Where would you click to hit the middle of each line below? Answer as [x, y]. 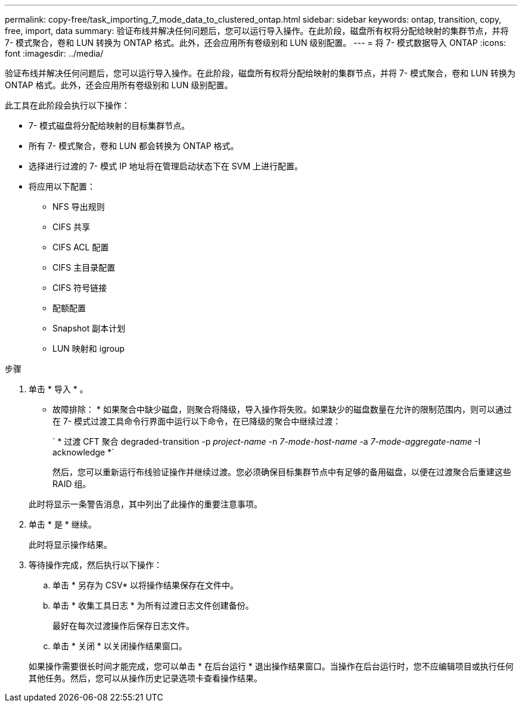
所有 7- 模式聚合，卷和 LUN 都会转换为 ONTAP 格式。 [134, 146]
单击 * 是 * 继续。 [63, 524]
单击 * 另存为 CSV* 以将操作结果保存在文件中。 [146, 585]
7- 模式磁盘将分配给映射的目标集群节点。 [109, 125]
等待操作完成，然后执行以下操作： [95, 565]
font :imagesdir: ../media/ [54, 53]
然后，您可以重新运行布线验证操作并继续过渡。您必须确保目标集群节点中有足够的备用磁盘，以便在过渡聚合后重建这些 [282, 472]
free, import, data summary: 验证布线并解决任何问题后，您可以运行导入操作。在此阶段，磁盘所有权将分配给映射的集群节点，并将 [257, 31]
